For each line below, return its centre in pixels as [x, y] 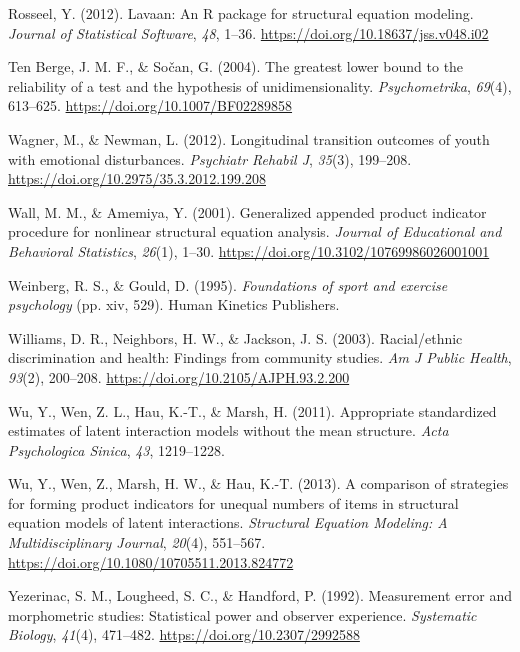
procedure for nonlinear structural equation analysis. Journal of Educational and [255, 231]
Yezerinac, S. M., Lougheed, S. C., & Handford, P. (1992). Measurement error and [260, 595]
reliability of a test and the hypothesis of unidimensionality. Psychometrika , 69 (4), [260, 85]
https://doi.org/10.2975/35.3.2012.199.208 [137, 178]
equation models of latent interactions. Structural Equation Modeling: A [228, 522]
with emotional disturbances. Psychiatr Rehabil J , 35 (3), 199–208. [210, 158]
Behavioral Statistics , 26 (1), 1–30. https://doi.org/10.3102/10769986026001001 [249, 250]
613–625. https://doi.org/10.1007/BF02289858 [150, 105]
